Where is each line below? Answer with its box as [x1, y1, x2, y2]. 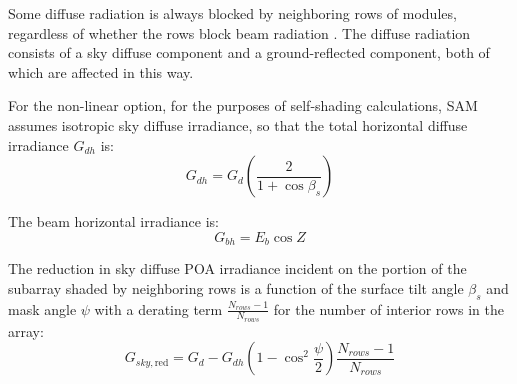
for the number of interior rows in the [273, 298, 504, 319]
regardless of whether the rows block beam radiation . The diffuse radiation [8, 22, 471, 43]
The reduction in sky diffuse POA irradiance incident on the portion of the [8, 258, 467, 279]
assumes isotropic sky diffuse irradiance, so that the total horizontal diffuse [8, 114, 468, 135]
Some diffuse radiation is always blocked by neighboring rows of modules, [8, 3, 457, 23]
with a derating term [94, 298, 223, 319]
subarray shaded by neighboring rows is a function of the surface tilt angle [8, 277, 464, 298]
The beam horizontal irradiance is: [8, 211, 219, 232]
